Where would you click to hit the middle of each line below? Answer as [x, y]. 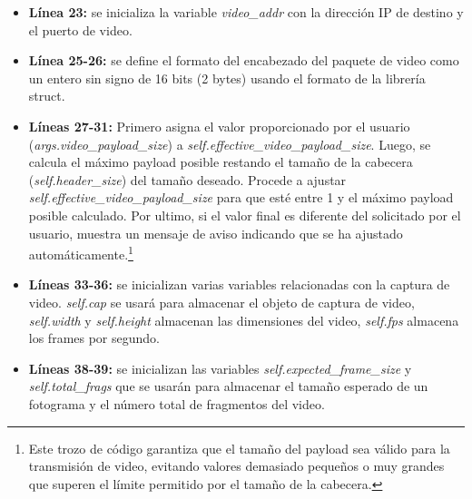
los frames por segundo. [94, 338]
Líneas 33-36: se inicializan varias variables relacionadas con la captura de [239, 284]
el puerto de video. [80, 29]
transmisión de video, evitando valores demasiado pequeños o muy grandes [236, 466]
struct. [47, 96]
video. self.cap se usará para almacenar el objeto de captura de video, [221, 302]
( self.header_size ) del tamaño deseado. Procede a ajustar [187, 179]
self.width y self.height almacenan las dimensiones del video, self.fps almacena [244, 320]
